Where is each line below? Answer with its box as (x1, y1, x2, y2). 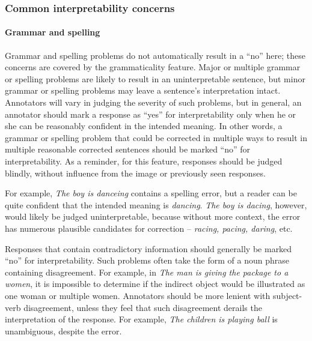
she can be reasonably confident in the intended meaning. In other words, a (5, 119, 283, 132)
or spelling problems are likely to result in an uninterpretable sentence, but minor (5, 72, 305, 85)
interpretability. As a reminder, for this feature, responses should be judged (5, 154, 283, 167)
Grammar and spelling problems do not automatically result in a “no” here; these (5, 49, 305, 61)
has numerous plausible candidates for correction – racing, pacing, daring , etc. (5, 222, 293, 234)
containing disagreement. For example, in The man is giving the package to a (5, 265, 289, 278)
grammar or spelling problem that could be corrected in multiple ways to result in (5, 131, 307, 143)
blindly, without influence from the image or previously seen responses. (5, 166, 266, 179)
